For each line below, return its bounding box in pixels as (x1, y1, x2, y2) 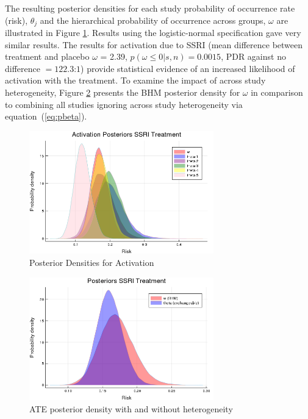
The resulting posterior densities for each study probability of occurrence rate (5, 2, 295, 14)
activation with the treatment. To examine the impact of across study (5, 74, 266, 87)
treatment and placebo (5, 50, 90, 63)
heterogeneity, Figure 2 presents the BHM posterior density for (5, 86, 240, 99)
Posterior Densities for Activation (29, 256, 154, 268)
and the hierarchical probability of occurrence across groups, (40, 13, 266, 26)
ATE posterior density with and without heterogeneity (29, 402, 233, 415)
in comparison (251, 86, 303, 99)
